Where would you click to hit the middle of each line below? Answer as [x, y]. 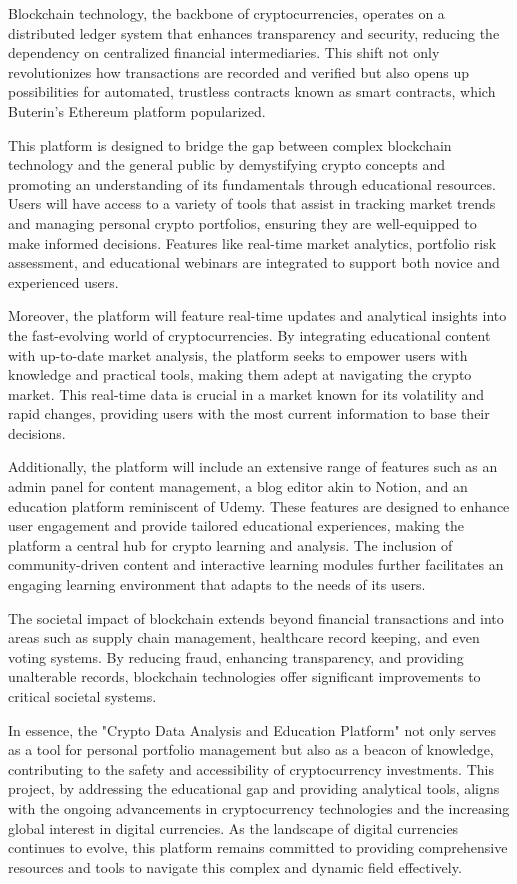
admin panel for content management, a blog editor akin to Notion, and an [238, 486]
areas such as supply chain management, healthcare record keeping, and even [244, 637]
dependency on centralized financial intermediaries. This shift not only [224, 52]
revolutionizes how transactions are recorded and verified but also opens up [239, 71]
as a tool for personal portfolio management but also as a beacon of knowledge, [251, 749]
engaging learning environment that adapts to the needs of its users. [217, 584]
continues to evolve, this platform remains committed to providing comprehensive [258, 847]
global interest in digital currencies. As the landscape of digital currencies [233, 827]
